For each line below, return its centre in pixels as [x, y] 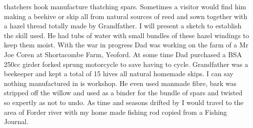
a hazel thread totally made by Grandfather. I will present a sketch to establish [123, 26]
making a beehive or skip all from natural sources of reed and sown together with [126, 16]
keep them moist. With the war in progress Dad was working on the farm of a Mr [126, 45]
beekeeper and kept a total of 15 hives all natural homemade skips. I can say [119, 74]
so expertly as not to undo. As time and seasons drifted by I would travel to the [124, 102]
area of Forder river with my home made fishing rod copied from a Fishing [116, 112]
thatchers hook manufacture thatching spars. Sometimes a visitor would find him [125, 6]
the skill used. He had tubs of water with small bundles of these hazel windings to [126, 35]
